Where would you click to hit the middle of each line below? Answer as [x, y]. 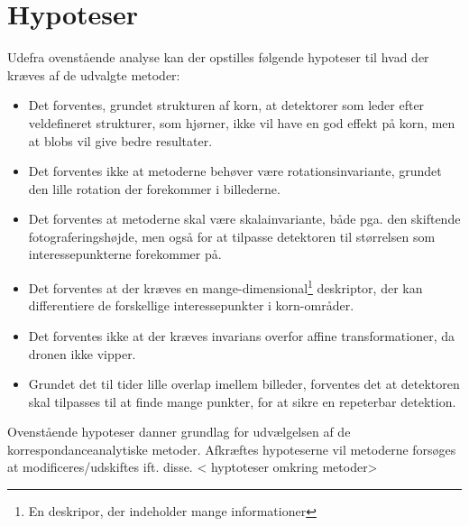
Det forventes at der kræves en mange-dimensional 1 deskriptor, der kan [225, 286]
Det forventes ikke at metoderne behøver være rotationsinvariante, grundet [235, 171]
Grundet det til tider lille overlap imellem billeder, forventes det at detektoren [244, 384]
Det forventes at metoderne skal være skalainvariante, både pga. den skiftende [244, 219]
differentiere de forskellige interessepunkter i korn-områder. [191, 305]
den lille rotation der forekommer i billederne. [154, 188]
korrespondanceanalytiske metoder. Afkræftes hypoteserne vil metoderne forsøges [232, 449]
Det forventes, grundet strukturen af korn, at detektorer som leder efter [226, 105]
